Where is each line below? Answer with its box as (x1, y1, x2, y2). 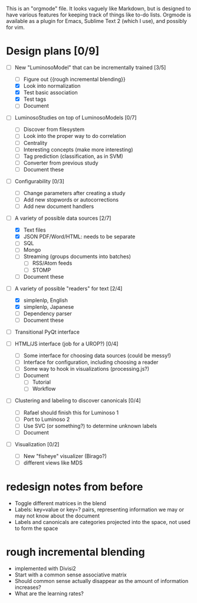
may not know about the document (14, 512, 100, 519)
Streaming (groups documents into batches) (23, 253, 132, 260)
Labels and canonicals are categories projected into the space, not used (14, 518, 191, 525)
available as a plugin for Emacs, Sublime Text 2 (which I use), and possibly (6, 18, 187, 24)
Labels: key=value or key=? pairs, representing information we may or (14, 506, 185, 513)
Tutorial (32, 378, 51, 385)
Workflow (32, 385, 56, 393)
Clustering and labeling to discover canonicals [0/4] (14, 397, 141, 404)
